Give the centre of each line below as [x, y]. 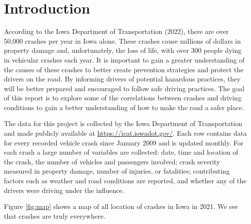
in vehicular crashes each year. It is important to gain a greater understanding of [124, 59]
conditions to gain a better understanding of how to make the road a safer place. [124, 107]
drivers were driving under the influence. [64, 190]
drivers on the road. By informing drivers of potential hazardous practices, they [122, 79]
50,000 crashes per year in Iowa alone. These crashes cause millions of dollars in [123, 40]
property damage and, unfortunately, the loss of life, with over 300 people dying [123, 50]
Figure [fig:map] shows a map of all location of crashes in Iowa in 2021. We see [121, 206]
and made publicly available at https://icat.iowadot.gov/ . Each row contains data [125, 133]
